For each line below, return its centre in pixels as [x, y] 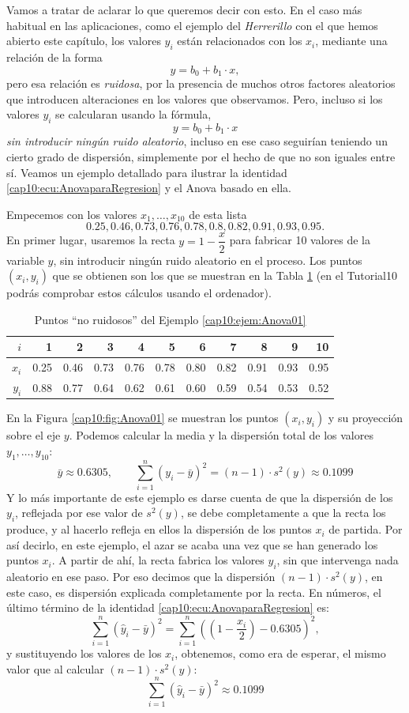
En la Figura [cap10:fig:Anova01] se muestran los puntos [143, 418]
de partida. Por [366, 529]
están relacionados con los [240, 41]
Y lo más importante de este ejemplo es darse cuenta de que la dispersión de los [200, 497]
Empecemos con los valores [72, 214]
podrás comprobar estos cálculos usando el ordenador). [139, 293]
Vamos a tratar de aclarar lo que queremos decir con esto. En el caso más [184, 9]
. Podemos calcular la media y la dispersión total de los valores [221, 435]
